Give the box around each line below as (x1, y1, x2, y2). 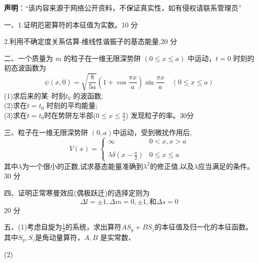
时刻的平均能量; (46, 100, 97, 110)
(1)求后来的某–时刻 (4, 90, 65, 100)
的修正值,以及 (149, 160, 194, 171)
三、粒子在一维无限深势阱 (4, 126, 88, 137)
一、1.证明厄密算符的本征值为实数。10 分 (4, 19, 138, 29)
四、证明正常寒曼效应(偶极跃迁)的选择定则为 (4, 187, 149, 197)
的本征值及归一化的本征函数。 (154, 221, 253, 232)
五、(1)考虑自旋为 (4, 221, 62, 232)
